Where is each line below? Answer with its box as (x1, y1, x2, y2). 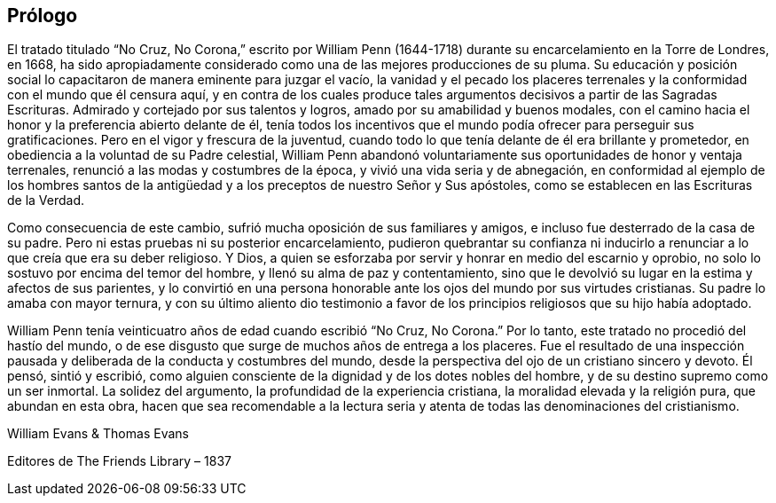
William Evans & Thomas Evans (7, 426, 189, 442)
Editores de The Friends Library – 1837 (7, 453, 231, 469)
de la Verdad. (7, 193, 85, 208)
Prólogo (7, 4, 78, 27)
